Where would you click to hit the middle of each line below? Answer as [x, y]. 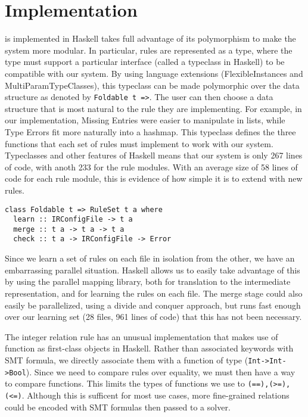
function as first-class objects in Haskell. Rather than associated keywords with [149, 348]
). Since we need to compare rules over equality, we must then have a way [161, 371]
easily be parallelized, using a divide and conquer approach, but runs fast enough [153, 305]
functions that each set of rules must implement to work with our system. [139, 143]
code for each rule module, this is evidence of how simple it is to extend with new [154, 178]
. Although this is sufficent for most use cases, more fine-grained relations [155, 395]
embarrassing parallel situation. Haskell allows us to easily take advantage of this [153, 270]
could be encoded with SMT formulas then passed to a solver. [118, 407]
